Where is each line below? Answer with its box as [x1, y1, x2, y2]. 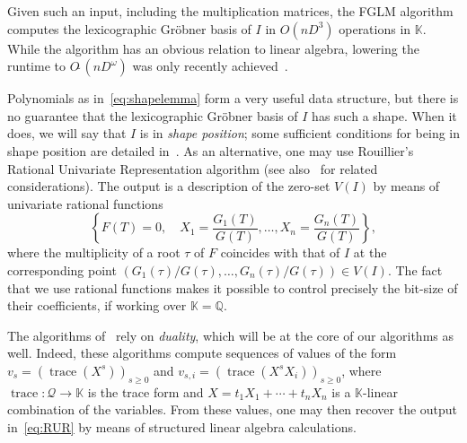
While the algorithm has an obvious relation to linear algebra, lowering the [7, 39, 419, 57]
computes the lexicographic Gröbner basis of [7, 19, 251, 38]
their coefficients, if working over [7, 296, 187, 315]
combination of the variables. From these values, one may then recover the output [7, 400, 458, 419]
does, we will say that [7, 124, 127, 143]
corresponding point [7, 260, 117, 279]
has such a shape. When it [312, 106, 457, 125]
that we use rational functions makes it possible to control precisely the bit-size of [7, 278, 458, 297]
